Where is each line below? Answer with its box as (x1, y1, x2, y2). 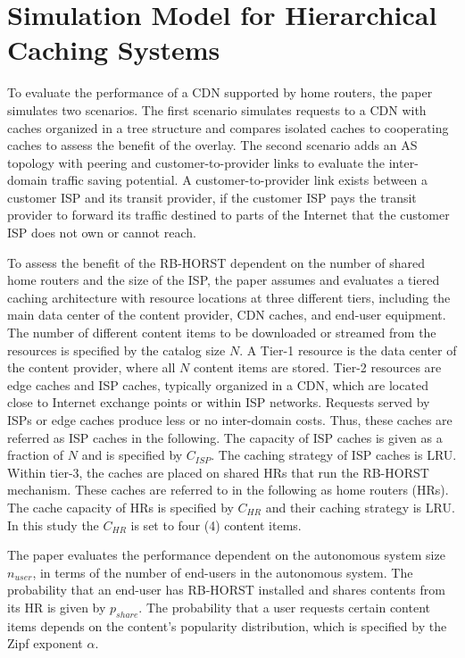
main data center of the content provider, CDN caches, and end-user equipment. (7, 305, 446, 324)
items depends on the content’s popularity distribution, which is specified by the (7, 616, 447, 635)
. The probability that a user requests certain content (138, 597, 431, 616)
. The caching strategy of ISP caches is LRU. (211, 446, 457, 464)
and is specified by (81, 446, 183, 464)
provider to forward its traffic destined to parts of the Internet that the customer (7, 205, 450, 224)
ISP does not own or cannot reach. (7, 223, 196, 242)
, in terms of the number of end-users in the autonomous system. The (32, 562, 413, 581)
